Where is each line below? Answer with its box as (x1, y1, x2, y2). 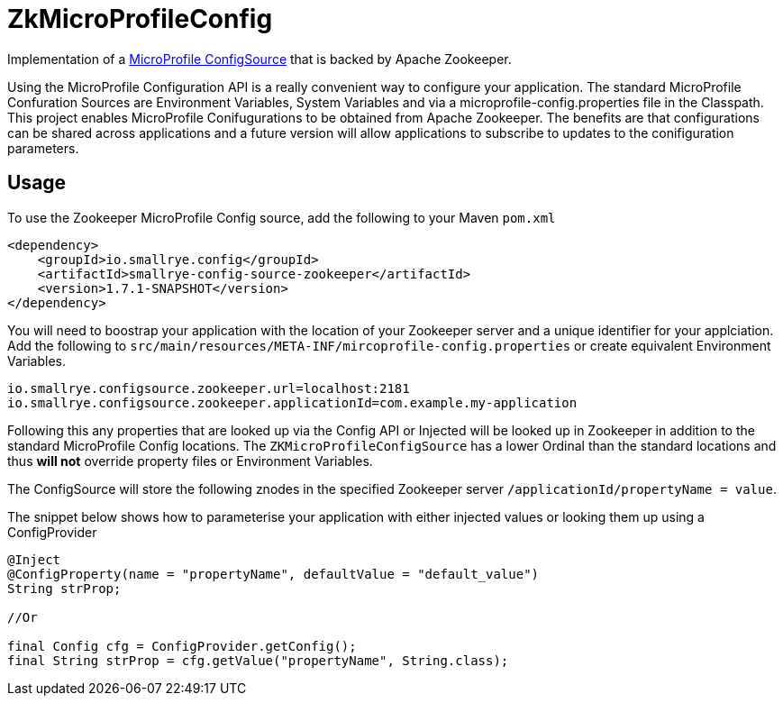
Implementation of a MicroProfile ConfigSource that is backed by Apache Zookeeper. (7, 50, 512, 67)
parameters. (7, 140, 79, 156)
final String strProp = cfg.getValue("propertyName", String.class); (7, 653, 509, 668)
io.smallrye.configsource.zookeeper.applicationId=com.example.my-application (7, 395, 578, 410)
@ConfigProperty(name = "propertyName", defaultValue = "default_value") (7, 566, 540, 581)
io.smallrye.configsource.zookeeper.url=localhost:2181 (7, 380, 410, 396)
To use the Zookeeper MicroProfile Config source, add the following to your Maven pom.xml (7, 209, 556, 225)
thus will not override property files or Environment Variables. (7, 452, 373, 469)
